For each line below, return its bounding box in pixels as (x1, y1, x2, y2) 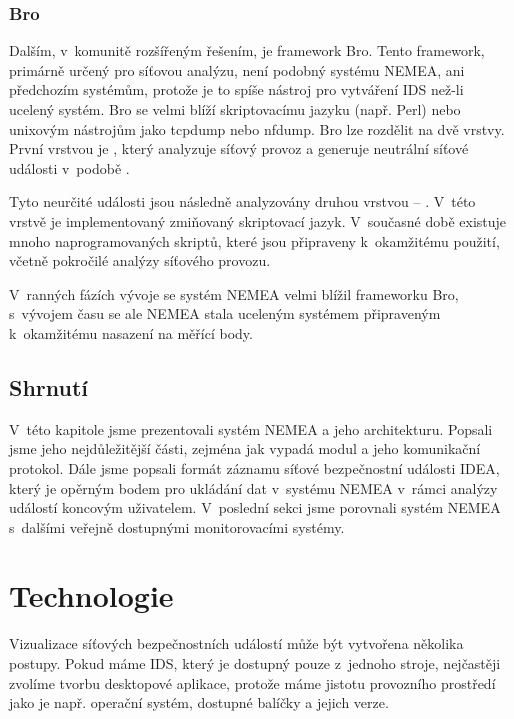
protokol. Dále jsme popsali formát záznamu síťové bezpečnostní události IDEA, (9, 457, 500, 478)
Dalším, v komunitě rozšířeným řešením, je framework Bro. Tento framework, (9, 40, 485, 61)
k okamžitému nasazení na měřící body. (9, 322, 253, 343)
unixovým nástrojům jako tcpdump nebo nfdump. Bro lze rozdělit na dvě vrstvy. (9, 118, 505, 139)
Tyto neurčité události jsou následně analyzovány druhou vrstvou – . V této (9, 191, 476, 212)
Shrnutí (9, 371, 89, 402)
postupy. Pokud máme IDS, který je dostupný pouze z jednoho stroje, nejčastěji (9, 653, 501, 674)
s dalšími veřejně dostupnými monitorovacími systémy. (9, 516, 345, 537)
